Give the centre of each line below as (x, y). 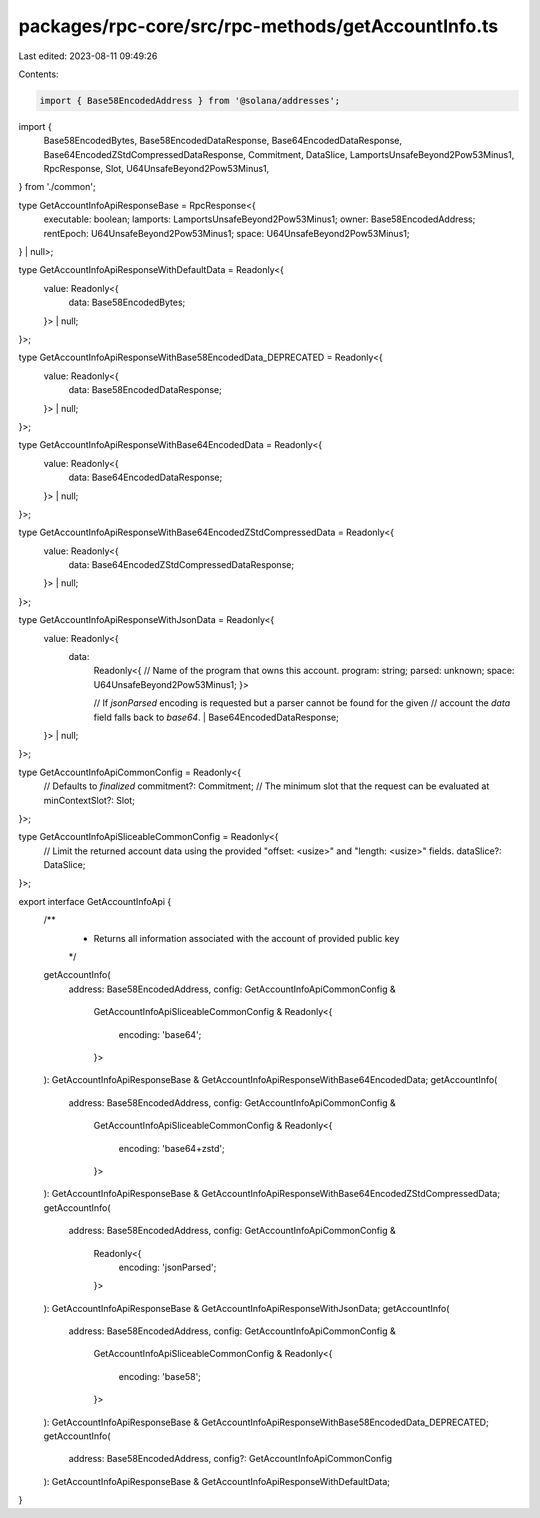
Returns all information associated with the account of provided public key (246, 938)
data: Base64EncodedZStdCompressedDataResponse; (181, 565)
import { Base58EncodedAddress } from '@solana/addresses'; (190, 100)
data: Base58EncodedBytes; (127, 302)
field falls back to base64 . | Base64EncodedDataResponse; (216, 717)
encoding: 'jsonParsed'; (167, 1267)
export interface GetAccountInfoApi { (95, 901)
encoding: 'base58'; (160, 1376)
